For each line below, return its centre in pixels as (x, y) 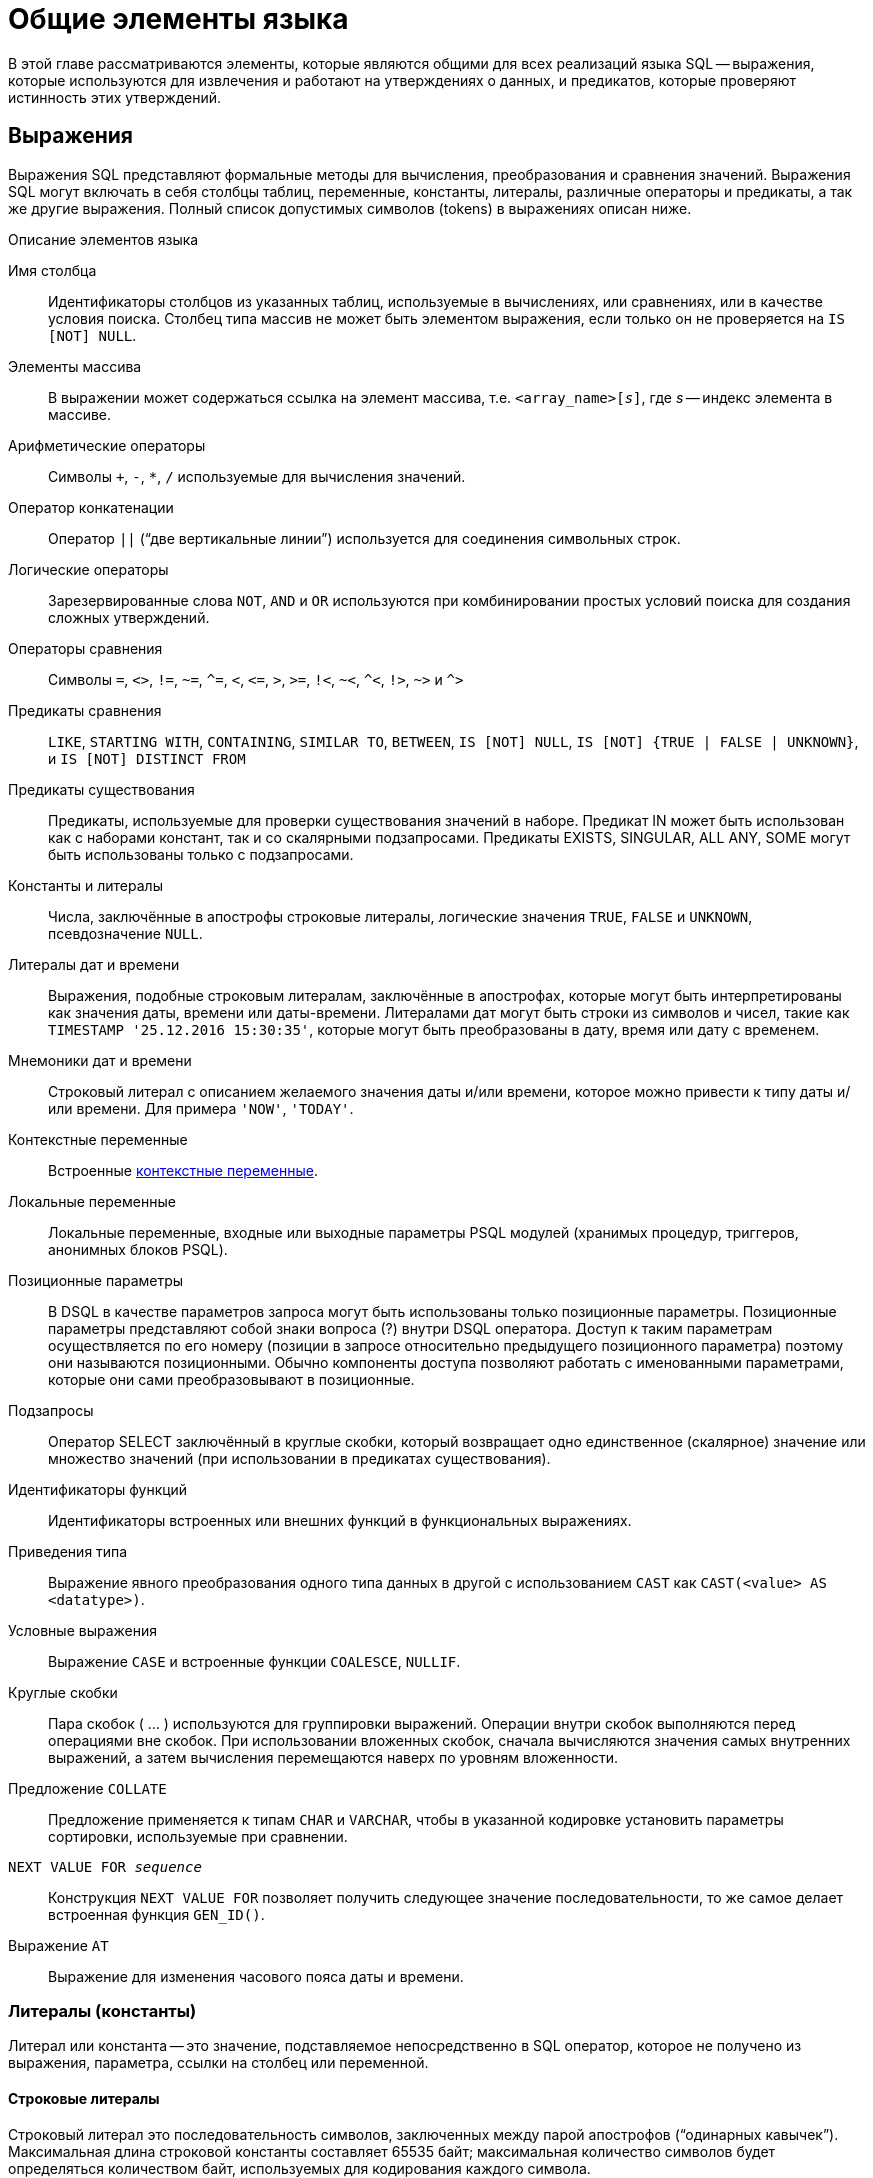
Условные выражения (82, 1630)
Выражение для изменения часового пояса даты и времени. (256, 1976)
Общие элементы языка (178, 19)
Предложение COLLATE (87, 1788)
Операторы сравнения (85, 648)
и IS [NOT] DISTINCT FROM (147, 758)
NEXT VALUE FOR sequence (105, 1866)
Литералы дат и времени (94, 964)
